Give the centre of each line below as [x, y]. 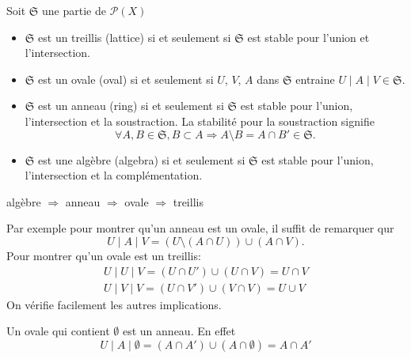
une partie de [74, 10]
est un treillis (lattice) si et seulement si [135, 37]
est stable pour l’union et [308, 37]
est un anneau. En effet [179, 331]
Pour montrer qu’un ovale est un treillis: [104, 255]
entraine [315, 79]
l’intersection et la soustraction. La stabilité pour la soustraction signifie [200, 121]
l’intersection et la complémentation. [114, 175]
